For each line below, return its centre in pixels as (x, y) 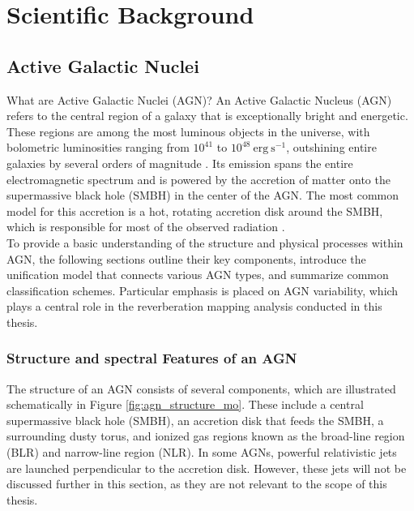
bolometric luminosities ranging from (98, 147)
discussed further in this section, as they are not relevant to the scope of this (197, 484)
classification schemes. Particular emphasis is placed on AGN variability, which (203, 290)
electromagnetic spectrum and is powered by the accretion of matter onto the (198, 179)
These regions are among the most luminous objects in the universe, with (188, 131)
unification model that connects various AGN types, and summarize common (198, 275)
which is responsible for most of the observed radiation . (146, 227)
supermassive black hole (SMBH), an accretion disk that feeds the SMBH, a (195, 420)
